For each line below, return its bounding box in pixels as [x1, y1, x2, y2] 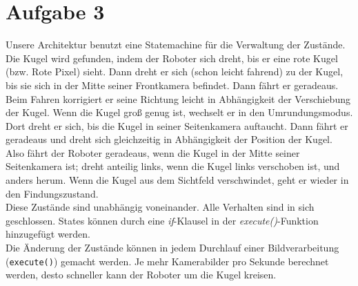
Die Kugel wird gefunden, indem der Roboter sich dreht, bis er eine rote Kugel [6, 50, 338, 65]
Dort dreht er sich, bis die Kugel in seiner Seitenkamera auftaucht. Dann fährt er [6, 118, 348, 133]
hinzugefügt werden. [6, 227, 90, 241]
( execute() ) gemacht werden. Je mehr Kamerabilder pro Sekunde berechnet [6, 254, 329, 268]
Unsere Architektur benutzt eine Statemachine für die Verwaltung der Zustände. [6, 37, 346, 52]
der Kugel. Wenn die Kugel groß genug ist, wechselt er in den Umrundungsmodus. [6, 105, 353, 120]
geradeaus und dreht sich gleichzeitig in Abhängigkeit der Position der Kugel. [6, 132, 332, 146]
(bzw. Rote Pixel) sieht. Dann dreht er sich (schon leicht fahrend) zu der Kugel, [6, 64, 344, 79]
